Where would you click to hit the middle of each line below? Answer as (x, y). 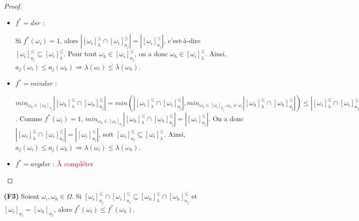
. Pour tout (80, 54)
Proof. (13, 6)
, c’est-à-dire (182, 40)
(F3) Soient (22, 196)
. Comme (29, 118)
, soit (106, 134)
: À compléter (73, 164)
